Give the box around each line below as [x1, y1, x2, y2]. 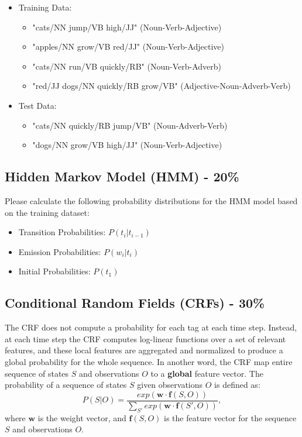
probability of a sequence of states [5, 378, 127, 391]
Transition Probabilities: [18, 226, 106, 238]
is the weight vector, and [37, 411, 126, 424]
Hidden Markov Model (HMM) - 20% [5, 167, 239, 185]
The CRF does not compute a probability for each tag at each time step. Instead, [5, 321, 297, 333]
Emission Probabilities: [18, 245, 101, 257]
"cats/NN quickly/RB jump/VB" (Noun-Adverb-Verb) [32, 119, 228, 131]
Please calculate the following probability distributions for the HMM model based [5, 194, 298, 207]
